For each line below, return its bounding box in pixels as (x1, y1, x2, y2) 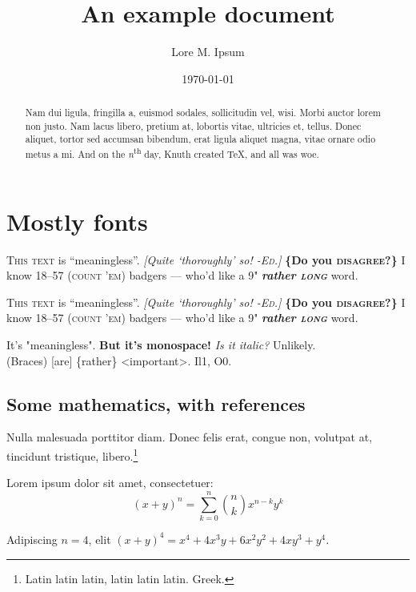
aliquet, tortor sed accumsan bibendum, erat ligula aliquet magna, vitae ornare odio (25, 132, 376, 146)
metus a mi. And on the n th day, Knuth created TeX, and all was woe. (25, 145, 319, 161)
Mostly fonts (6, 204, 148, 237)
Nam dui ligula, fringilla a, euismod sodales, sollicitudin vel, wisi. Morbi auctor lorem (25, 106, 381, 119)
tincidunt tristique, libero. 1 (6, 445, 138, 464)
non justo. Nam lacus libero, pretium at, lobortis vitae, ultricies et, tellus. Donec (25, 119, 362, 132)
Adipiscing (6, 530, 58, 547)
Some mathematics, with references (6, 391, 306, 416)
